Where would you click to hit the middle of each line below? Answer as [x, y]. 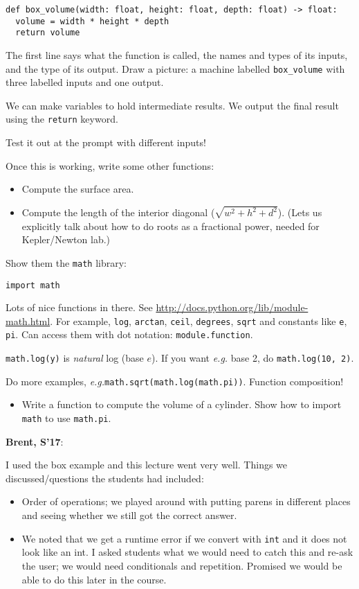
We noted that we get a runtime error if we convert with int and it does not [184, 538]
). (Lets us [300, 212]
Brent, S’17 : [35, 441]
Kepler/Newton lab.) [66, 239]
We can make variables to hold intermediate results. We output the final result [172, 105]
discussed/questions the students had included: [105, 478]
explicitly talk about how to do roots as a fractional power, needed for [171, 226]
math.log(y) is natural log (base [75, 358]
